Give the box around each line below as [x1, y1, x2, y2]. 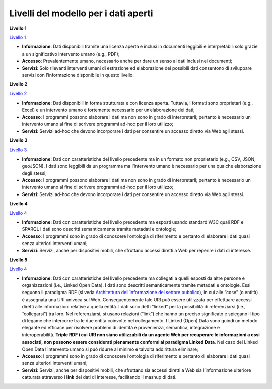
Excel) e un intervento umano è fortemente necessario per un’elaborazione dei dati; [22, 107, 195, 113]
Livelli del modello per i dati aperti [9, 8, 153, 19]
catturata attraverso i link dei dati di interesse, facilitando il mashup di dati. [22, 374, 177, 380]
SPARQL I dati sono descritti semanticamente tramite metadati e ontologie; [22, 226, 177, 232]
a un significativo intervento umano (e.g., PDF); [22, 51, 120, 57]
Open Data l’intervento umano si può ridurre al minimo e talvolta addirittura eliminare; [22, 346, 198, 352]
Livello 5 [9, 257, 28, 263]
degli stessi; [22, 170, 47, 176]
